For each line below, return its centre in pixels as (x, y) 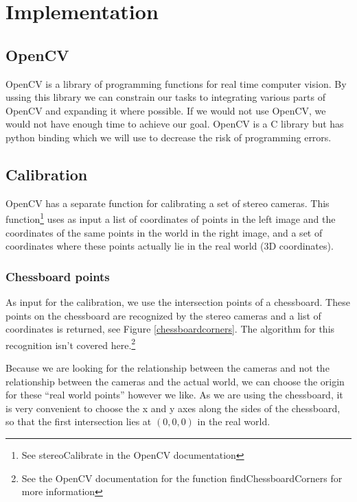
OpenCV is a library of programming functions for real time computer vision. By (176, 83)
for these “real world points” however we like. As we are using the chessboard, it (174, 395)
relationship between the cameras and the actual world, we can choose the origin (175, 381)
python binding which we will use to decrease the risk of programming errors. (169, 137)
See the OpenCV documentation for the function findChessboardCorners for (182, 478)
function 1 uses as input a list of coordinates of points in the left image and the (171, 218)
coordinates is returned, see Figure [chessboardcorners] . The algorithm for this (170, 329)
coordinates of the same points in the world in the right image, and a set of (164, 232)
